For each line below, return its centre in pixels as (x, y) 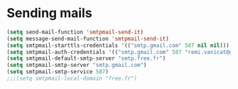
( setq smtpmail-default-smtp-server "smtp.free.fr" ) (86, 58)
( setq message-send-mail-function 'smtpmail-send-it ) (88, 38)
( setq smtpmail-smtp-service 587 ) (58, 72)
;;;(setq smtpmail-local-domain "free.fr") (72, 79)
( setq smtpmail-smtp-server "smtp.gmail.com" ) (77, 66)
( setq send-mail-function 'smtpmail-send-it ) (75, 32)
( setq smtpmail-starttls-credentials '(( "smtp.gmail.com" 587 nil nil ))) (118, 45)
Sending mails (50, 13)
